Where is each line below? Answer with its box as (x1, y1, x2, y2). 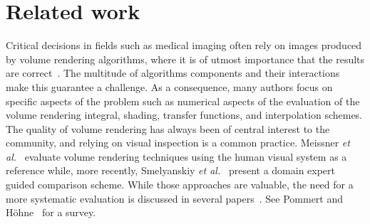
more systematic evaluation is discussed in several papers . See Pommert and (6, 191, 344, 206)
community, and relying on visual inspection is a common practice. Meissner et (6, 135, 350, 150)
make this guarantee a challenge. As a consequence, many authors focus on (6, 79, 333, 94)
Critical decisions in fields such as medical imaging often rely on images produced (6, 38, 362, 53)
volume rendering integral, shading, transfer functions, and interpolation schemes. (6, 107, 363, 122)
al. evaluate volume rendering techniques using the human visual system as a (6, 149, 347, 164)
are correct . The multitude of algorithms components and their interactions (6, 65, 340, 80)
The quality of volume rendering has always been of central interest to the (6, 121, 330, 136)
